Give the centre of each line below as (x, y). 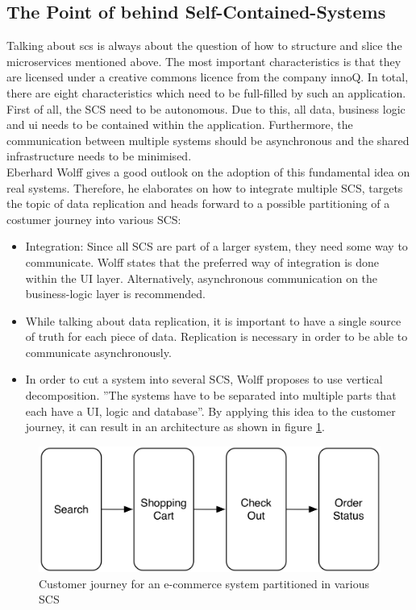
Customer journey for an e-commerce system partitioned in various (204, 583)
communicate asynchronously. (98, 352)
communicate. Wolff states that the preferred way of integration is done (202, 261)
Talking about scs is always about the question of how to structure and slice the (204, 46)
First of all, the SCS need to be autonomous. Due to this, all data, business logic (206, 108)
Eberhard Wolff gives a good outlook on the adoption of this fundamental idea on (208, 171)
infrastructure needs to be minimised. (99, 156)
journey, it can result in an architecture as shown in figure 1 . (175, 427)
